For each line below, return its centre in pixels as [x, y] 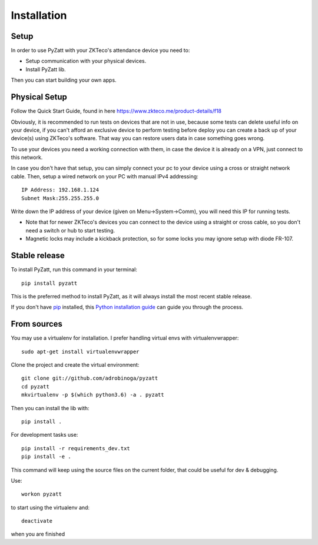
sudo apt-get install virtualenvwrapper [80, 351]
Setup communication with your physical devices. [86, 61]
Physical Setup [39, 97]
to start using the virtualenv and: [50, 507]
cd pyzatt [35, 386]
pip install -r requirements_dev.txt [76, 448]
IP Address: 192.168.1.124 [60, 190]
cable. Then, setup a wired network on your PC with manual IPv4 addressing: [105, 176]
